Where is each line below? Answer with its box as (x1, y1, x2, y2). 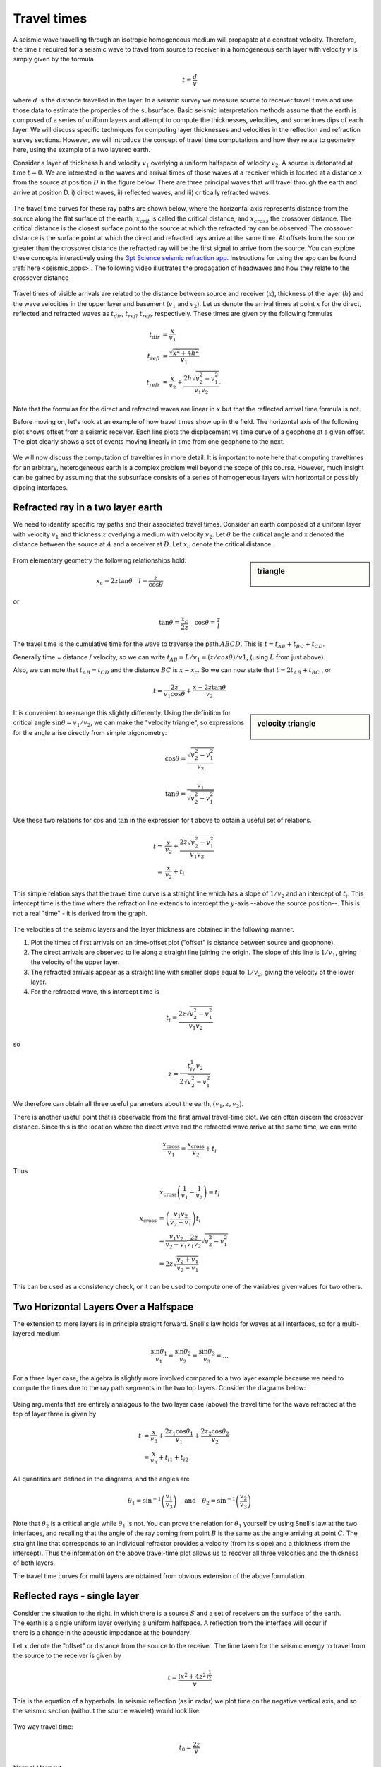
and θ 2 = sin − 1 (184, 1496, 236, 1507)
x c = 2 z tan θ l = (96, 577, 148, 587)
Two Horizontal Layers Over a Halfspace (13, 1301, 194, 1313)
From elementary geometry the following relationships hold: (13, 556, 187, 565)
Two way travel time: (13, 1722, 73, 1731)
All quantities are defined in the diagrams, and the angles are (13, 1474, 190, 1484)
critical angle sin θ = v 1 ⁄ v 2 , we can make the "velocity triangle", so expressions (13, 718, 245, 729)
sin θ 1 (150, 1347, 167, 1357)
